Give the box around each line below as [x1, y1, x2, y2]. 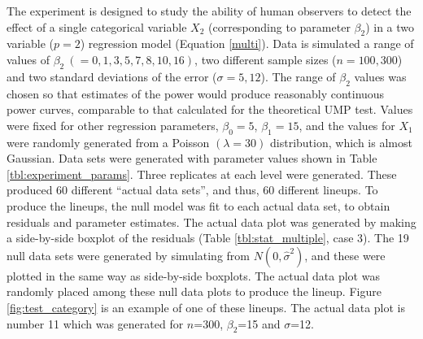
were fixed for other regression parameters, [7, 116, 219, 133]
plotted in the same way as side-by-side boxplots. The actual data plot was [7, 267, 380, 284]
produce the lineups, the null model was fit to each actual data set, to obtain [7, 197, 390, 214]
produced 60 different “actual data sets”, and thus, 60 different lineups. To [7, 181, 378, 198]
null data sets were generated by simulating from [7, 246, 250, 263]
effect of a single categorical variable [7, 18, 187, 35]
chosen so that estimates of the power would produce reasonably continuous [7, 85, 385, 102]
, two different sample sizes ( [194, 50, 337, 67]
